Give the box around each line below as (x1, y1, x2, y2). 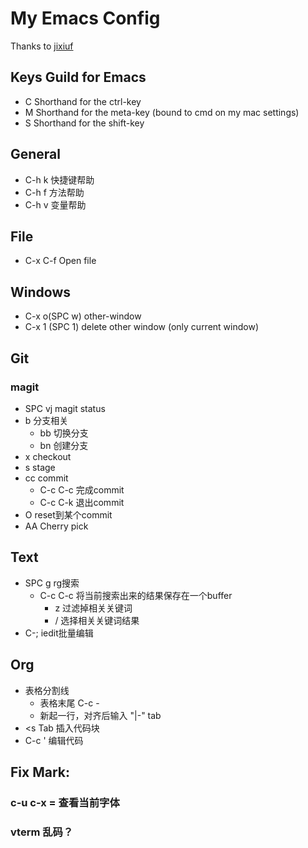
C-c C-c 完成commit (39, 483, 125, 496)
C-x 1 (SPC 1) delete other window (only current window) (24, 321, 260, 333)
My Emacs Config (10, 7, 161, 30)
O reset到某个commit (24, 508, 113, 521)
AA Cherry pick (24, 520, 89, 532)
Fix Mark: (10, 763, 71, 781)
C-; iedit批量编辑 (24, 627, 94, 639)
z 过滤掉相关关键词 (54, 602, 133, 614)
